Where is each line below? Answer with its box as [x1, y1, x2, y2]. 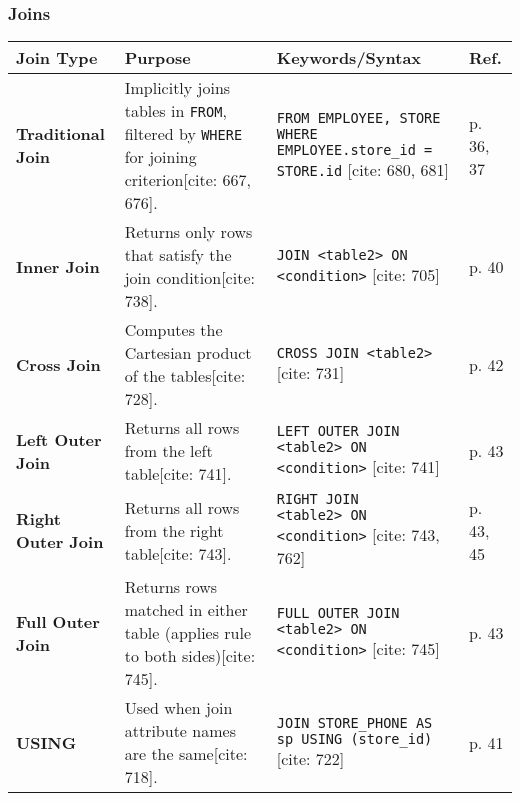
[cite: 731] [276, 360, 345, 384]
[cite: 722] [276, 746, 345, 770]
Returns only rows [124, 220, 253, 244]
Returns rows [124, 575, 218, 599]
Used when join [124, 696, 233, 720]
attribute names [124, 719, 236, 743]
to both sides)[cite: [124, 644, 256, 668]
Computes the [124, 318, 223, 342]
